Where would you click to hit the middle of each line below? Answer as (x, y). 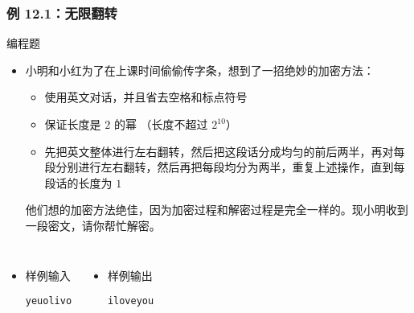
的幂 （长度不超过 (161, 124)
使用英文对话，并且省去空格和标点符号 (146, 97)
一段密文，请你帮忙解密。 (93, 225)
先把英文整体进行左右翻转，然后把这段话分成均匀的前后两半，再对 (219, 151)
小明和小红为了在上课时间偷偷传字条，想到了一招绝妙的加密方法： (200, 70)
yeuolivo (49, 301)
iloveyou (131, 301)
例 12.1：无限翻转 (62, 12)
